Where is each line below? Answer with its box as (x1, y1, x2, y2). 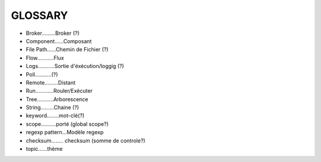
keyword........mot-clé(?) (26, 112, 84, 119)
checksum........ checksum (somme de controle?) (26, 137, 146, 144)
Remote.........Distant (26, 79, 75, 86)
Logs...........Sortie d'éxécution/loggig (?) (26, 63, 124, 70)
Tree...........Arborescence (26, 95, 89, 103)
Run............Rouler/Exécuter (26, 88, 93, 95)
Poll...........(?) (26, 71, 58, 78)
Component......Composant (26, 37, 92, 44)
